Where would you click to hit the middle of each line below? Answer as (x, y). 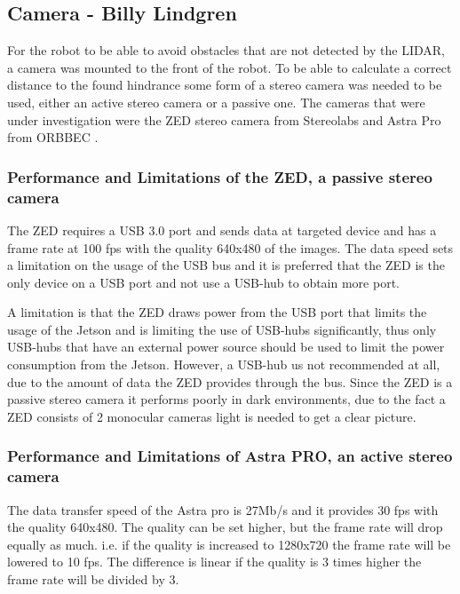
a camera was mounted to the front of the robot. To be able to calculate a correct (230, 67)
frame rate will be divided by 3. (93, 578)
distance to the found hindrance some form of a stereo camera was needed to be (225, 85)
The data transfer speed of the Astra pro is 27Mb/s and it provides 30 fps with (223, 509)
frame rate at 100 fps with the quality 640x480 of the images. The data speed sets (230, 247)
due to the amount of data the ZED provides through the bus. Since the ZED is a (230, 381)
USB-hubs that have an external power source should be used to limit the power (226, 347)
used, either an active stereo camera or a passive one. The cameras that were (216, 102)
